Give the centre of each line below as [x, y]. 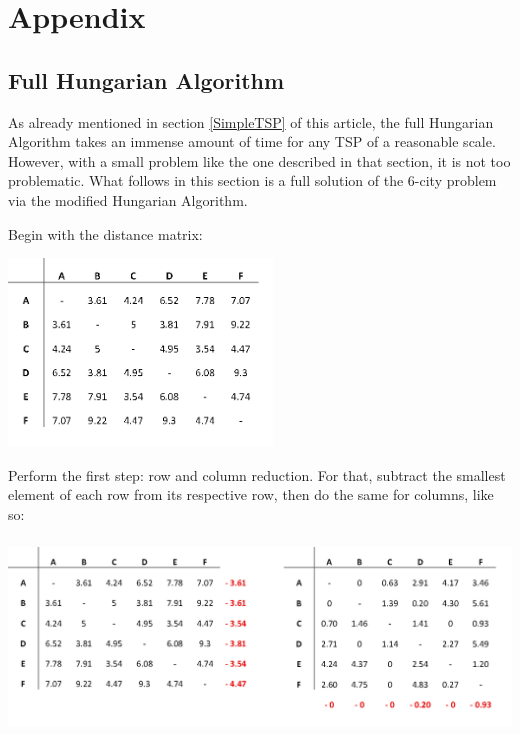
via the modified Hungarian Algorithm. [128, 199]
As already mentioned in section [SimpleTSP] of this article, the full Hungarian [251, 121]
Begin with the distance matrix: [105, 233]
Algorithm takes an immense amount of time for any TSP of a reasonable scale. [252, 141]
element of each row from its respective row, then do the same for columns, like [251, 494]
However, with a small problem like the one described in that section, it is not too [259, 160]
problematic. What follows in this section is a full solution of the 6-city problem [252, 180]
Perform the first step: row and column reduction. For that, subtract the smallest [257, 474]
